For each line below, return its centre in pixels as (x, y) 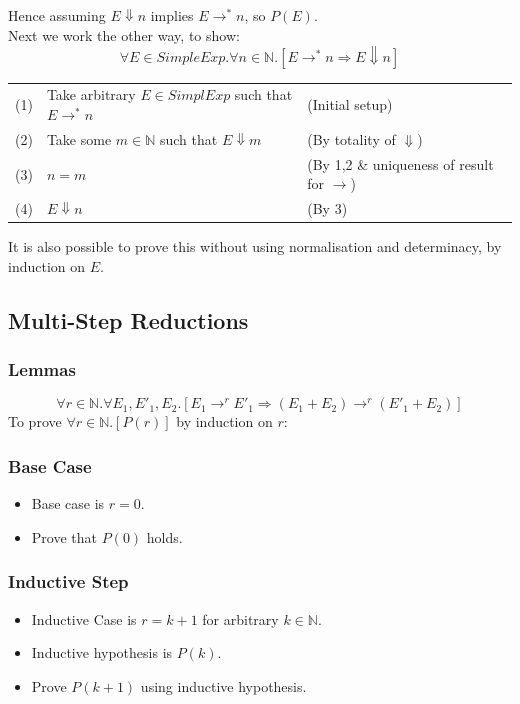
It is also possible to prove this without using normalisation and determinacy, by (255, 246)
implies (172, 15)
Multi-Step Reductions (128, 319)
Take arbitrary (91, 94)
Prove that (64, 536)
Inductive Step (68, 581)
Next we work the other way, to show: (124, 34)
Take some (79, 138)
